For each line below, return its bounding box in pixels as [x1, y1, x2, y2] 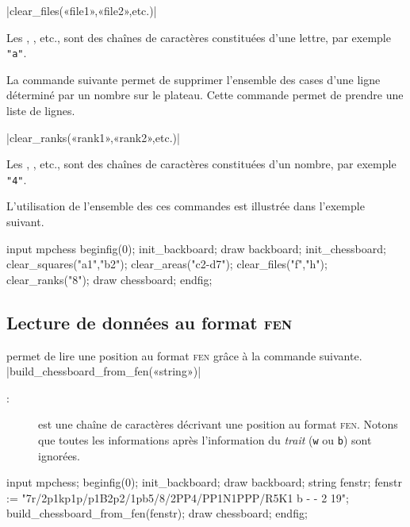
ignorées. [38, 447, 81, 464]
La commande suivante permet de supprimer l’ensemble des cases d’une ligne [6, 71, 381, 87]
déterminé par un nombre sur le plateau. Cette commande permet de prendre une [6, 87, 404, 103]
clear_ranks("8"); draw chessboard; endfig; [6, 271, 213, 287]
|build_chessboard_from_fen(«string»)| [6, 363, 201, 379]
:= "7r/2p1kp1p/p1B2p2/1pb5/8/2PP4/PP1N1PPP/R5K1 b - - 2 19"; [6, 489, 349, 506]
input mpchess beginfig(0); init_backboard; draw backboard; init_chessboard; [6, 240, 386, 256]
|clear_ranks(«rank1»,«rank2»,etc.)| [6, 129, 180, 145]
